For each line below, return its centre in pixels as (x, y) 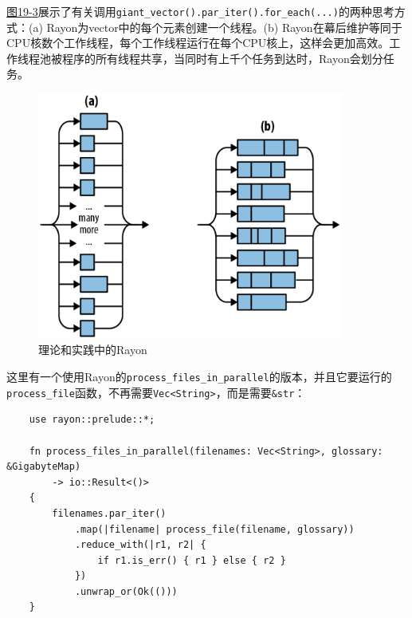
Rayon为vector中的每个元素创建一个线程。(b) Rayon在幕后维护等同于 (224, 27)
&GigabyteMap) (44, 467)
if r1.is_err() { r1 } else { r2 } (192, 560)
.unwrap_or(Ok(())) (126, 591)
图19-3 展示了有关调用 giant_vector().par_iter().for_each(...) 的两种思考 (200, 11)
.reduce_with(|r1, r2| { (140, 545)
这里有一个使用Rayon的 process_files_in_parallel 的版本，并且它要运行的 (199, 377)
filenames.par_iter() (109, 513)
